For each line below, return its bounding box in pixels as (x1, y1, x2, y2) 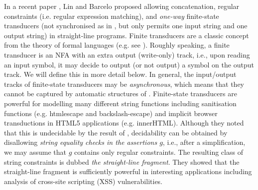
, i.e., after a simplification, (162, 137, 246, 147)
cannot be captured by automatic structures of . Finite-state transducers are (4, 88, 237, 99)
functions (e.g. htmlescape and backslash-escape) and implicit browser (4, 108, 218, 118)
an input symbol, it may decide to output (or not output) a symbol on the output (4, 59, 254, 69)
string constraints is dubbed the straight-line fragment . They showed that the (4, 156, 240, 167)
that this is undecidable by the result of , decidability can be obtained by (4, 127, 228, 137)
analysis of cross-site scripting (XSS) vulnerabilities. (4, 176, 163, 186)
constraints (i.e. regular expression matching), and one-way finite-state (4, 10, 219, 21)
